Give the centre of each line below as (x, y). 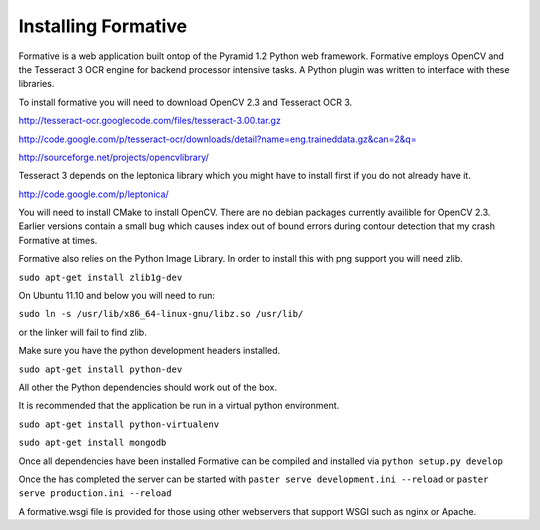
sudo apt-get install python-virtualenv (119, 424)
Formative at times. (58, 240)
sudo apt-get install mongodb (92, 443)
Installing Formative (103, 26)
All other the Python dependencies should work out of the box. (147, 387)
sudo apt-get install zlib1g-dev (100, 277)
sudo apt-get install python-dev (100, 369)
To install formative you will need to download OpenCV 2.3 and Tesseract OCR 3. (185, 102)
